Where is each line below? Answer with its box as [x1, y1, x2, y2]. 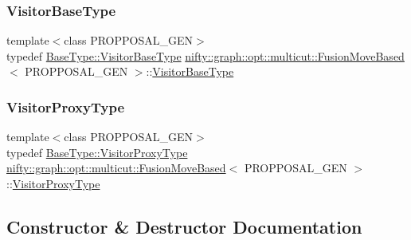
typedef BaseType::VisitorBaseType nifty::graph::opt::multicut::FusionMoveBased [6, 47, 405, 64]
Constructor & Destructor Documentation [6, 214, 362, 238]
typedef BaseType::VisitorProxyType [6, 144, 188, 160]
